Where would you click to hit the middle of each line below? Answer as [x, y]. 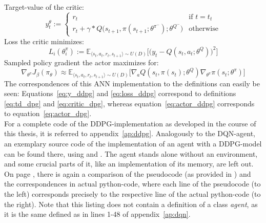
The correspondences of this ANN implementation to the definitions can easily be [132, 83]
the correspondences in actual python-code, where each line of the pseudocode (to [132, 184]
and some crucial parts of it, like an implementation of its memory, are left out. [129, 164]
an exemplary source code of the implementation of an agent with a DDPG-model [133, 144]
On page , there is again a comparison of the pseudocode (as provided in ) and [128, 173]
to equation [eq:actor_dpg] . [48, 113]
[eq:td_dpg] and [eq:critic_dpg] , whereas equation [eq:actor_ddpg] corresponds [129, 103]
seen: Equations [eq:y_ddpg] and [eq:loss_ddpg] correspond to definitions [120, 93]
